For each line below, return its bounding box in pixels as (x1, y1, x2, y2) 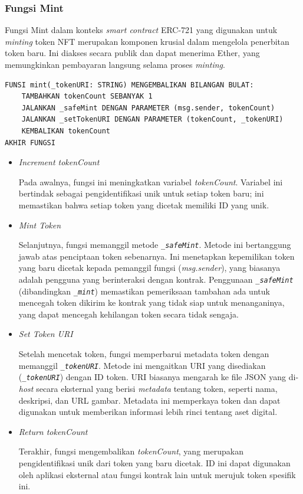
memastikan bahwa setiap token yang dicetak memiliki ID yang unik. (18, 198, 269, 211)
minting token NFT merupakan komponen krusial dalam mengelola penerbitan (5, 35, 289, 47)
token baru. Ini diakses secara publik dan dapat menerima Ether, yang (5, 47, 260, 59)
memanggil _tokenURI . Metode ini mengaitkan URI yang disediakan (18, 359, 266, 371)
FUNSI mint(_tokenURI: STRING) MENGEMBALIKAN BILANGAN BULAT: (5, 80, 254, 89)
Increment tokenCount (18, 156, 100, 168)
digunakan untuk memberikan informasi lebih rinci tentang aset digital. (18, 405, 278, 418)
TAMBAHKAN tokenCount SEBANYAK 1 (21, 92, 153, 101)
